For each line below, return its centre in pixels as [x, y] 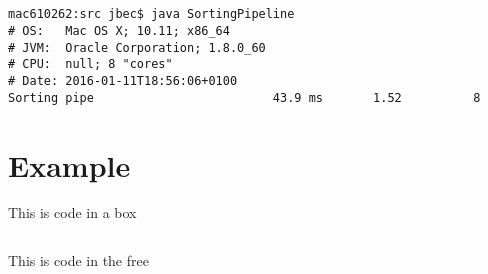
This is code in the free [78, 260]
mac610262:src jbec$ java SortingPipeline [151, 14]
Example [69, 164]
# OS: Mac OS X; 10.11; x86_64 [119, 31]
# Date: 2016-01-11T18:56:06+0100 [123, 81]
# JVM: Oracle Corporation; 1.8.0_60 [137, 47]
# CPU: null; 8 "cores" [90, 64]
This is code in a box [72, 212]
